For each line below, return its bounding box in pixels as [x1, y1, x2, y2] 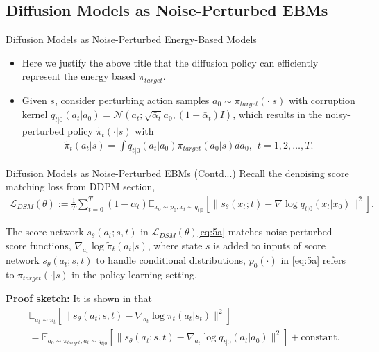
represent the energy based [22, 69, 136, 83]
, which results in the [233, 107, 323, 121]
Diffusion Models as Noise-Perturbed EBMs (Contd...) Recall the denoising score [6, 165, 349, 180]
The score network [6, 224, 84, 239]
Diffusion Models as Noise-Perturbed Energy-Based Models [6, 32, 257, 47]
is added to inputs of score [213, 237, 326, 252]
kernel [22, 107, 48, 121]
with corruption [288, 92, 355, 107]
